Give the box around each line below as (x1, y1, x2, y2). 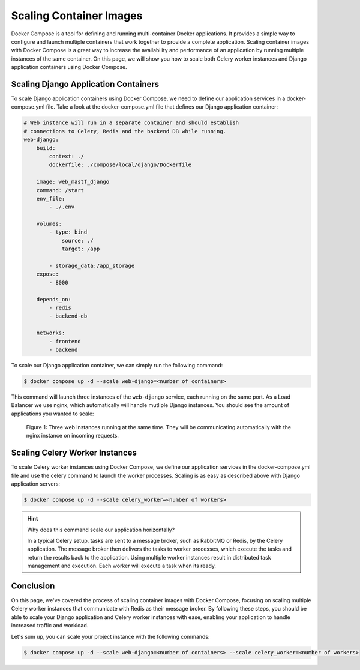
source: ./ (61, 237, 94, 244)
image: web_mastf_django (36, 178, 110, 186)
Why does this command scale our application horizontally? (27, 526, 175, 533)
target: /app (61, 246, 100, 252)
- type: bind (49, 229, 88, 235)
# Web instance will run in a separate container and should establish (23, 119, 239, 126)
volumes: (36, 220, 62, 228)
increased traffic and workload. (11, 622, 89, 629)
